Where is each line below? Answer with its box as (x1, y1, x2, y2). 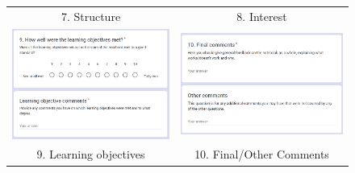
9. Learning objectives (36, 146, 145, 163)
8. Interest (236, 7, 287, 24)
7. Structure (61, 7, 121, 24)
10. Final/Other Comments (194, 146, 329, 163)
